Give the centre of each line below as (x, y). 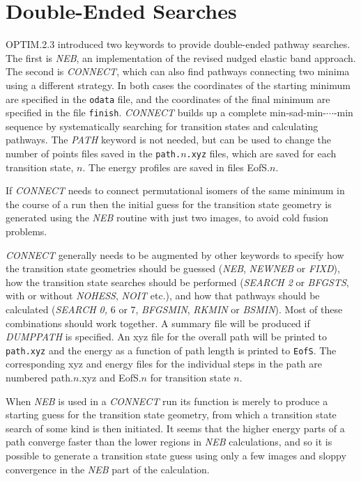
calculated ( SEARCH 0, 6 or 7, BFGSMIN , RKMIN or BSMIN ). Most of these (174, 309)
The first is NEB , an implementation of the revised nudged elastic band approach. (181, 57)
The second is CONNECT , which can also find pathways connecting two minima (178, 71)
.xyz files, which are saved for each (261, 153)
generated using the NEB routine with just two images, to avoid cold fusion (167, 218)
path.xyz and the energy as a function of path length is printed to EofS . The (171, 350)
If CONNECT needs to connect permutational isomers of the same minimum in (175, 190)
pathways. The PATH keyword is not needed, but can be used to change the (168, 140)
